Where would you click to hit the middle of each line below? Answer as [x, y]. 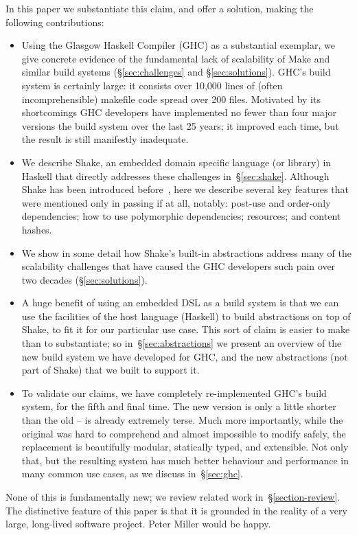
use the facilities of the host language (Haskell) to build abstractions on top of [186, 316]
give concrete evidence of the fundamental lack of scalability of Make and [176, 58]
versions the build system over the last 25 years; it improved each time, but [180, 125]
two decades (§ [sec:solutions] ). [84, 279]
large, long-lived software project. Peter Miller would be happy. [138, 524]
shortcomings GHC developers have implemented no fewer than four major [179, 112]
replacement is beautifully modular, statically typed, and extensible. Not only [185, 447]
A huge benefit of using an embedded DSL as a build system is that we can [180, 303]
